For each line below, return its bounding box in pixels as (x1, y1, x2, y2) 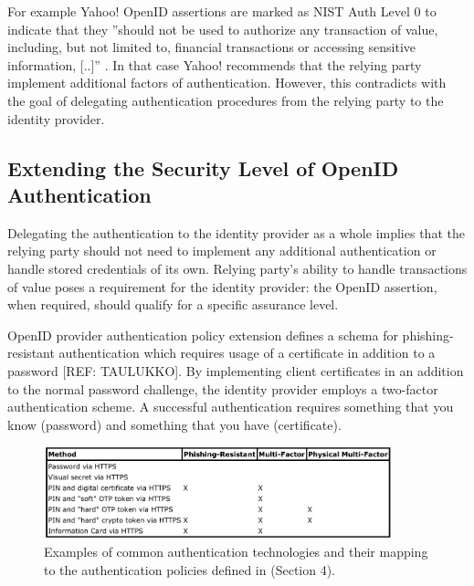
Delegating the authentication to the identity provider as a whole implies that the (7, 223, 465, 242)
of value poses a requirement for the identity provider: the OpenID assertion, (7, 277, 437, 296)
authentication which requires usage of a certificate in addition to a (58, 343, 436, 362)
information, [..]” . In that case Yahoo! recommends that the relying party (7, 55, 422, 74)
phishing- (402, 325, 454, 344)
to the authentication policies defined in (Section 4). (44, 560, 336, 579)
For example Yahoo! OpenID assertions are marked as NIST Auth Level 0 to (7, 2, 437, 20)
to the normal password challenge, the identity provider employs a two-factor (7, 379, 438, 398)
